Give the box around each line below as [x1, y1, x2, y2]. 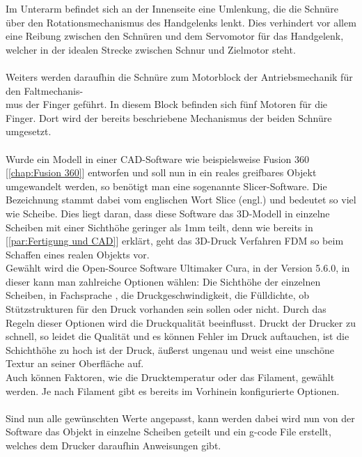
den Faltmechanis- [6, 83, 84, 98]
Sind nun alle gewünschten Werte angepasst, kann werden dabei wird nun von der [6, 410, 355, 425]
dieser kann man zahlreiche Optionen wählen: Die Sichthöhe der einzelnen [6, 274, 321, 288]
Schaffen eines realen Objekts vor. [6, 247, 150, 261]
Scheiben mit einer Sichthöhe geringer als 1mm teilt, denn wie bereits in [6, 219, 313, 234]
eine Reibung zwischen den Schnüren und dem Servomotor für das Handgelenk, [6, 29, 344, 43]
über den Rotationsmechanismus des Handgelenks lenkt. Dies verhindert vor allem [6, 15, 356, 29]
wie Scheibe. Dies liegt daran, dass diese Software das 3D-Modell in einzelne [6, 206, 330, 220]
